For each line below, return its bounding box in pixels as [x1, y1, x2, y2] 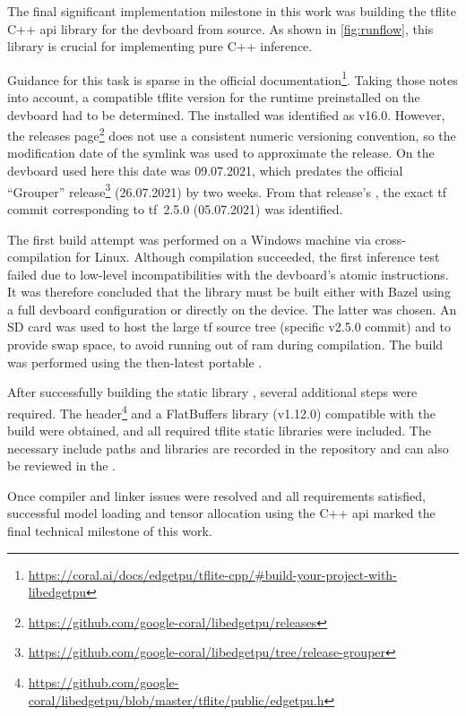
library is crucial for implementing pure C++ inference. [7, 37, 313, 56]
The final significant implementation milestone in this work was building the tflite [7, 2, 456, 20]
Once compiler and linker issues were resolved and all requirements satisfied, [7, 486, 427, 505]
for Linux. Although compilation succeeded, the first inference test [75, 247, 440, 266]
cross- [375, 229, 407, 248]
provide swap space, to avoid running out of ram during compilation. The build [7, 335, 444, 354]
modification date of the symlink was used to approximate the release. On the [7, 143, 435, 162]
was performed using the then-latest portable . [7, 352, 263, 371]
